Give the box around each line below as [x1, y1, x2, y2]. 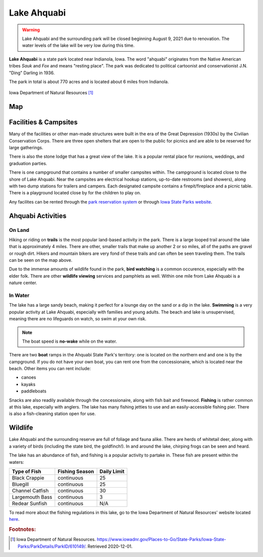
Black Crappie [12, 474, 44, 481]
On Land [9, 227, 29, 233]
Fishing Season [57, 468, 94, 474]
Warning [22, 27, 40, 33]
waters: [9, 459, 24, 465]
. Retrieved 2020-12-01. [85, 543, 133, 549]
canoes [21, 374, 37, 380]
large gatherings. [9, 144, 43, 150]
